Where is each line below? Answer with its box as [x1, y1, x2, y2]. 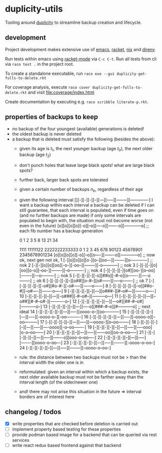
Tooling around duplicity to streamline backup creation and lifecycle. [5, 19, 142, 25]
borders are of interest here [19, 394, 75, 400]
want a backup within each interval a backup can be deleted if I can [19, 202, 155, 208]
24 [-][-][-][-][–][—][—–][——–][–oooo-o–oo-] [19, 345, 112, 350]
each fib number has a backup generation [19, 227, 103, 234]
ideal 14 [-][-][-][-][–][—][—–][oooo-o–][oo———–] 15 [19, 309, 127, 314]
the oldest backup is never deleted [12, 131, 81, 137]
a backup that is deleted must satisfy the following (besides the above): [12, 136, 155, 142]
